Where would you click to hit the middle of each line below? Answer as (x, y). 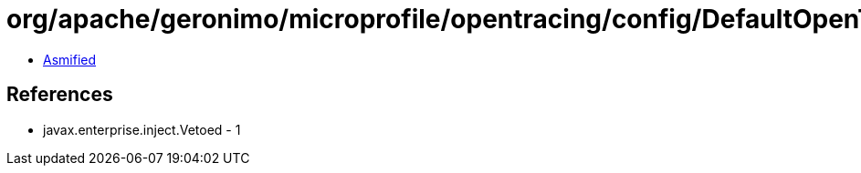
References (60, 95)
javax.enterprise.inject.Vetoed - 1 (142, 129)
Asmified (70, 59)
